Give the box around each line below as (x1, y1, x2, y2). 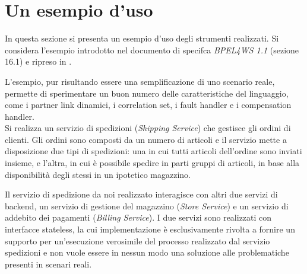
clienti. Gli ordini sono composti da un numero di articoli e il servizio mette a (5, 133, 287, 145)
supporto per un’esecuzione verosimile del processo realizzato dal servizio (5, 234, 270, 247)
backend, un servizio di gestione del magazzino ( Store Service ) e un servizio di (5, 199, 289, 212)
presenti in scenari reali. (5, 257, 92, 270)
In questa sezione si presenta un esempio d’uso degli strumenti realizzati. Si (5, 32, 279, 44)
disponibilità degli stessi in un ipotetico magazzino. (5, 168, 191, 180)
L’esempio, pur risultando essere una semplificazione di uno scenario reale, (5, 75, 275, 87)
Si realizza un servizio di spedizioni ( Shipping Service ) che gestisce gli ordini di (5, 122, 291, 134)
